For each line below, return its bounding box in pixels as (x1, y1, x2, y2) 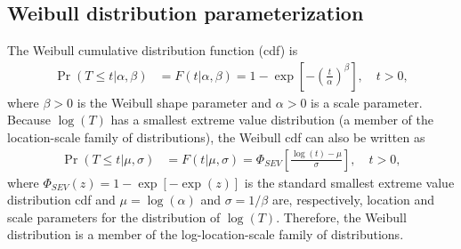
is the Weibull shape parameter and (77, 92, 272, 111)
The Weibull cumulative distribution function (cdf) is (7, 41, 298, 60)
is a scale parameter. (311, 92, 423, 111)
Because (7, 110, 51, 129)
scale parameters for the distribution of (7, 207, 221, 226)
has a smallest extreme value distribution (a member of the (110, 110, 433, 129)
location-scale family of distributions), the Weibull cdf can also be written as (7, 128, 425, 147)
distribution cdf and (7, 190, 116, 209)
